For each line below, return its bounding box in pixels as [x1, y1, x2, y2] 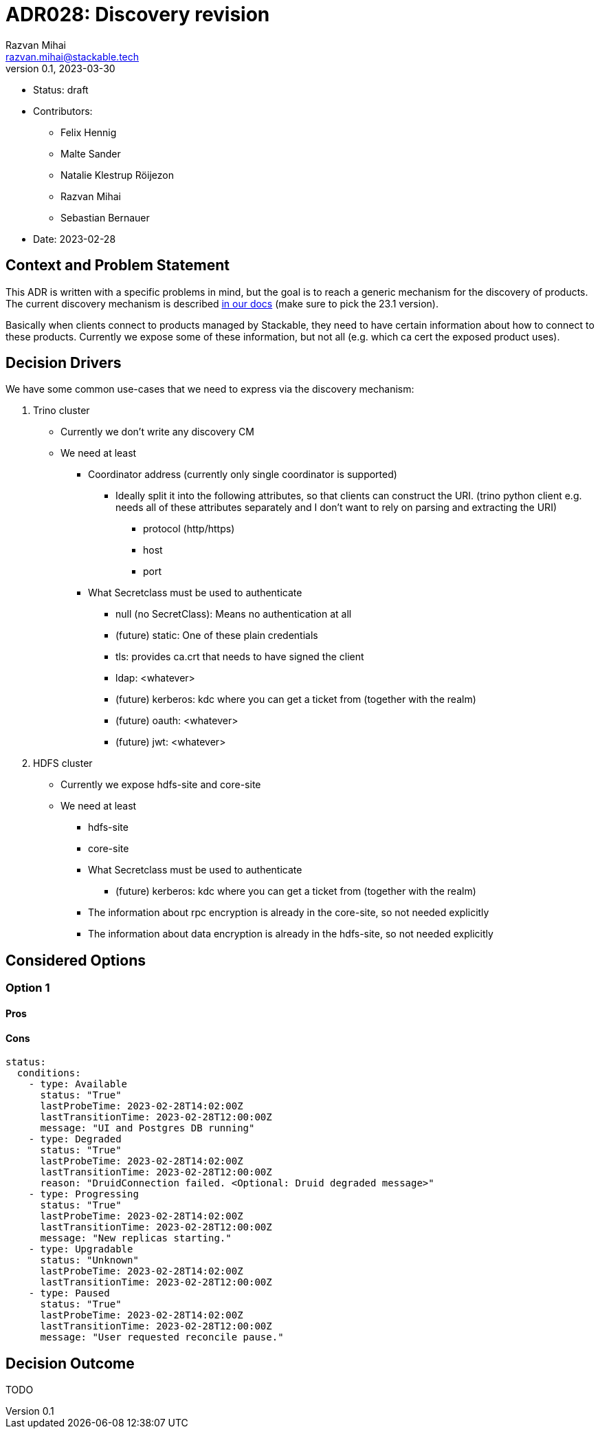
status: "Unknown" [40, 1254, 139, 1266]
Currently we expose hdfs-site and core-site [60, 779, 261, 791]
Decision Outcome [5, 1354, 135, 1372]
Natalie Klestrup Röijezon [60, 169, 174, 181]
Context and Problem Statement [5, 257, 230, 274]
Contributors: [33, 105, 93, 117]
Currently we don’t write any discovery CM [60, 426, 254, 438]
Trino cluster [33, 404, 90, 417]
